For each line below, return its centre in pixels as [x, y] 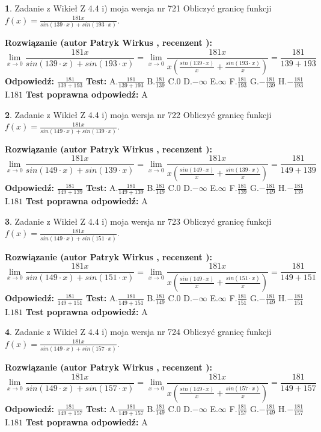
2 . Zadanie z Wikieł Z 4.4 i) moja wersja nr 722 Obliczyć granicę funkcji [138, 114]
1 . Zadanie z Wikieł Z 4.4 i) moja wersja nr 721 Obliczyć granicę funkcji [138, 8]
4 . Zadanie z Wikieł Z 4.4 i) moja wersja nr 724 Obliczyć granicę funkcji [138, 332]
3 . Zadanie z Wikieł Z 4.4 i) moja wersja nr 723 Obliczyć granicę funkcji [138, 221]
